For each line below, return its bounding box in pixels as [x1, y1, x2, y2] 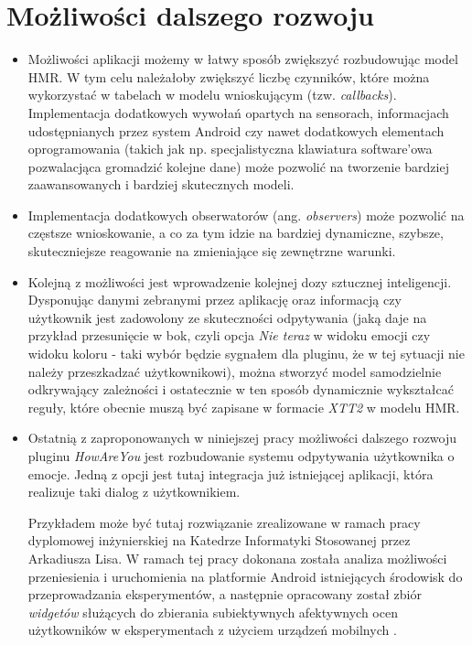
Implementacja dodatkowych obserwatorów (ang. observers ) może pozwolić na [27, 205, 465, 224]
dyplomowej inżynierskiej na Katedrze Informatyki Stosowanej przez [27, 531, 411, 550]
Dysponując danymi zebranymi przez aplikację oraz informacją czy [27, 290, 402, 309]
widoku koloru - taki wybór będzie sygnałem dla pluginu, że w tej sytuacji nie [27, 344, 465, 363]
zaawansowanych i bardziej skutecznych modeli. [27, 175, 295, 194]
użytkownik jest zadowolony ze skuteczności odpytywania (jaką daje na [27, 307, 427, 327]
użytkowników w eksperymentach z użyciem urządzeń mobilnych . [27, 620, 397, 640]
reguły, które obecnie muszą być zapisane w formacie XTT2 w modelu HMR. [27, 397, 460, 416]
